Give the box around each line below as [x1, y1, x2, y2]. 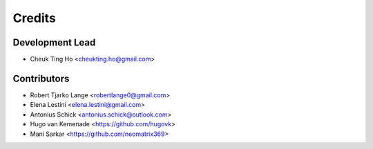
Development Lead [12, 37, 96, 48]
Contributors [12, 72, 70, 84]
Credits [12, 10, 57, 26]
